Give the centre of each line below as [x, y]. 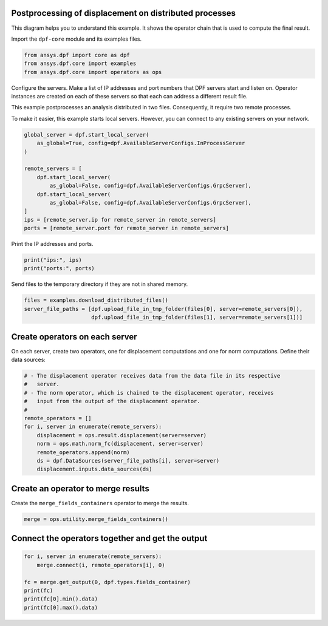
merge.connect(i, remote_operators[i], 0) [101, 565]
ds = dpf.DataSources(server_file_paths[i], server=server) [128, 461]
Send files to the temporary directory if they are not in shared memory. [100, 284]
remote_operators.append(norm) [83, 452]
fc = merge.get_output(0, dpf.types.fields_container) [107, 582]
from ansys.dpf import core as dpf [77, 55]
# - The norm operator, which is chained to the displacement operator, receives [149, 393]
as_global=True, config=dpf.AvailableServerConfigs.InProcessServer [141, 143]
